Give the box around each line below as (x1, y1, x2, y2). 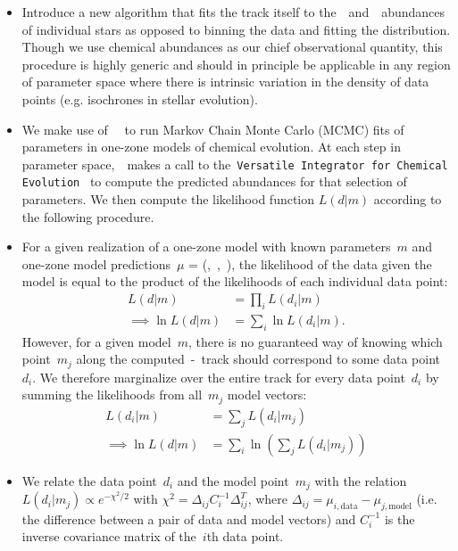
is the (384, 509, 415, 528)
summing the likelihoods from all (21, 385, 203, 404)
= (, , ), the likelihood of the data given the (188, 254, 432, 273)
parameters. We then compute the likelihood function (21, 190, 315, 209)
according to (373, 190, 442, 209)
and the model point (177, 471, 289, 489)
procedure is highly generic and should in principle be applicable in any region (21, 54, 451, 73)
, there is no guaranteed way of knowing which (188, 332, 443, 350)
